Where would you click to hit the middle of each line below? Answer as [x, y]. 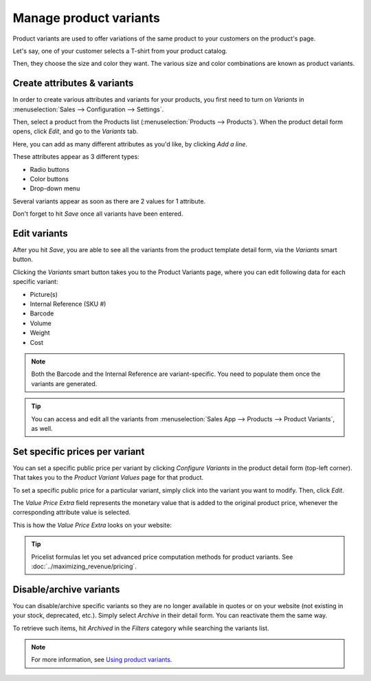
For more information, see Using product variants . [102, 660]
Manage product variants [87, 18]
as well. [42, 428]
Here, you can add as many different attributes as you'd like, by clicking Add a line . [130, 144]
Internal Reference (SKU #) [68, 304]
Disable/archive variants [66, 589]
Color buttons [49, 179]
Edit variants [40, 233]
